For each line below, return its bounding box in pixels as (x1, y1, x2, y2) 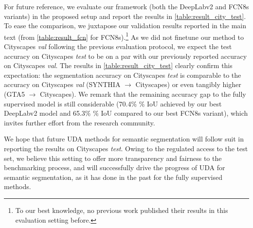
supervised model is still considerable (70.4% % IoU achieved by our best (4, 98, 222, 108)
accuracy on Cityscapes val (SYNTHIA (4, 79, 121, 89)
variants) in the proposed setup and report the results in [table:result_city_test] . (4, 11, 246, 21)
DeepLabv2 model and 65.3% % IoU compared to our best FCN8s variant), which (4, 108, 248, 118)
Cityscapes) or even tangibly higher (135, 79, 241, 89)
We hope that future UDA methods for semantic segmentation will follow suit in (4, 134, 244, 144)
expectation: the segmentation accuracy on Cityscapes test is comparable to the (4, 70, 241, 80)
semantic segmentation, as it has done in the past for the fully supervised (4, 172, 222, 182)
